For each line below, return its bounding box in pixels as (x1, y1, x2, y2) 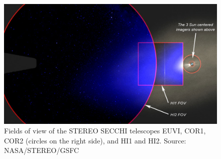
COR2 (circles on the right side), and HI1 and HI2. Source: (4, 135, 186, 145)
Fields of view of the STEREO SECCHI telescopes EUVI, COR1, (4, 125, 206, 136)
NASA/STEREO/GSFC (4, 145, 79, 155)
